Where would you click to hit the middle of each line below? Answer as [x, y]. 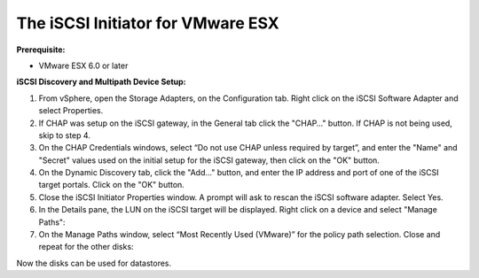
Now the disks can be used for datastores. [94, 263]
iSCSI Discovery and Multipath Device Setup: [101, 82]
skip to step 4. [64, 135]
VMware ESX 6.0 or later [83, 66]
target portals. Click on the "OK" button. [112, 185]
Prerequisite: [41, 50]
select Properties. [71, 111]
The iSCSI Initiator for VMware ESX [148, 23]
